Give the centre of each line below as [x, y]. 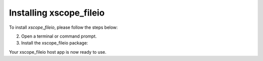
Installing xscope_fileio [57, 13]
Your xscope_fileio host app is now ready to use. [58, 52]
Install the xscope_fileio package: [55, 43]
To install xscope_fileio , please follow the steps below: [63, 27]
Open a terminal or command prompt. [59, 36]
